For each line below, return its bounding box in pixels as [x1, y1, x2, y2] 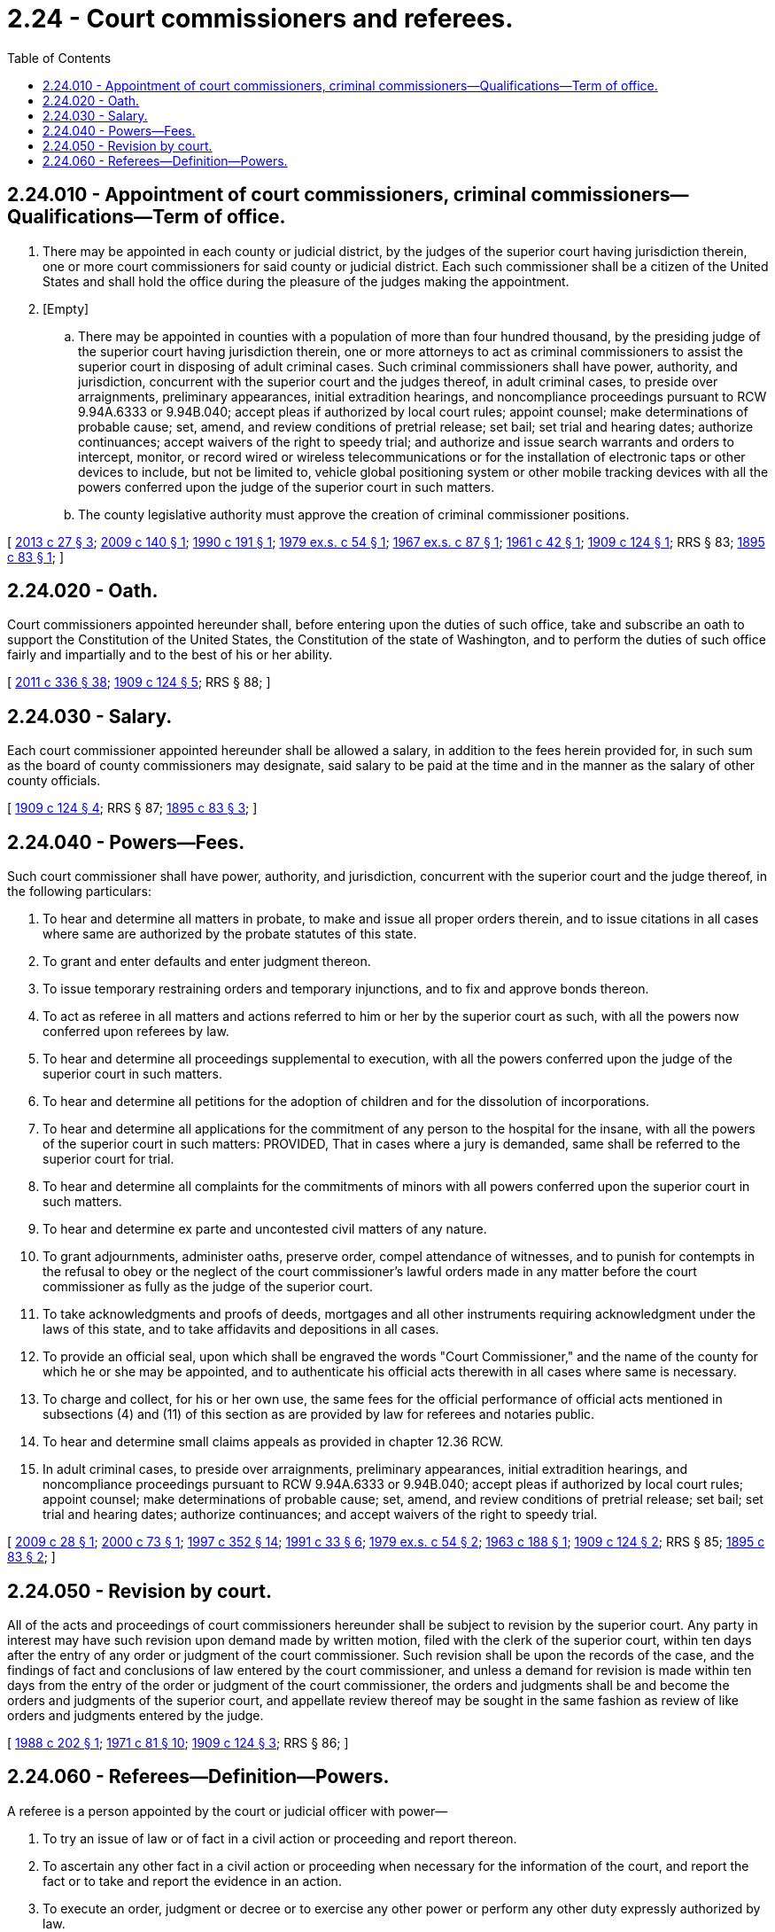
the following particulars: [7, 884, 151, 900]
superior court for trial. [43, 1151, 174, 1167]
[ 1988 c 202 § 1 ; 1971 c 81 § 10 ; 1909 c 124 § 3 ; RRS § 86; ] [7, 1734, 349, 1750]
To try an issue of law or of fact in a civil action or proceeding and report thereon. [43, 1830, 517, 1846]
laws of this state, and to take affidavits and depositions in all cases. [43, 1321, 439, 1337]
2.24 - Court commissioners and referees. [7, 4, 514, 34]
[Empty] [43, 300, 89, 316]
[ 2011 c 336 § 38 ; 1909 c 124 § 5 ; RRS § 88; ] [7, 674, 271, 690]
